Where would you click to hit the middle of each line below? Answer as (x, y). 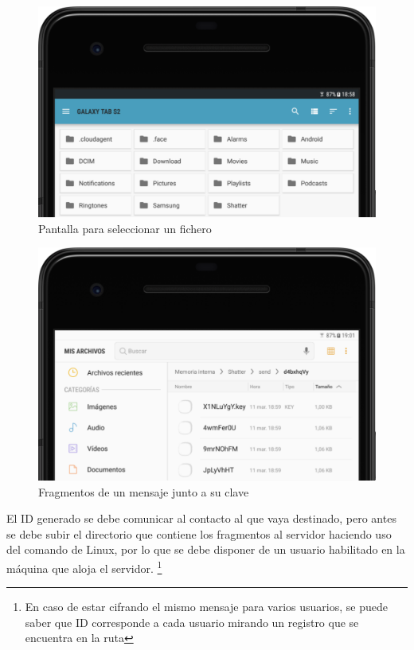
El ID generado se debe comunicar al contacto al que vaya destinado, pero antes (201, 518)
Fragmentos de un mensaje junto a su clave (144, 491)
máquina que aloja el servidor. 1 (84, 566)
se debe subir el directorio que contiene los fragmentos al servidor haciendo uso (199, 533)
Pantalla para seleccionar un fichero (125, 228)
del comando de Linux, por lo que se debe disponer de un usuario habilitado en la (206, 549)
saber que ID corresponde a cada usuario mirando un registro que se (192, 622)
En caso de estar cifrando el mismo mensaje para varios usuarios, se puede (206, 607)
